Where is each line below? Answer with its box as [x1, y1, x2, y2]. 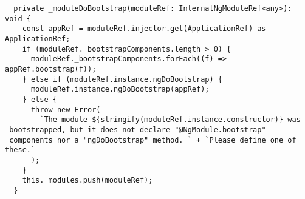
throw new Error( [30, 105, 101, 114]
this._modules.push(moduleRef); [22, 176, 153, 185]
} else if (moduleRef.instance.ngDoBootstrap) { [22, 75, 222, 84]
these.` [5, 146, 36, 155]
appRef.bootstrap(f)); [5, 64, 97, 73]
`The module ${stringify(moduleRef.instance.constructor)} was [39, 115, 301, 124]
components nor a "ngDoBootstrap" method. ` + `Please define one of [9, 135, 296, 144]
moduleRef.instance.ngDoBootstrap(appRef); [30, 85, 210, 94]
